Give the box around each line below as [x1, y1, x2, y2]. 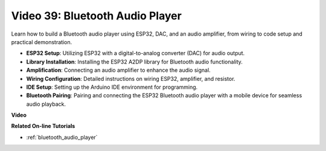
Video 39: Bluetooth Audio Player [11, 9, 182, 22]
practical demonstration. [11, 38, 72, 45]
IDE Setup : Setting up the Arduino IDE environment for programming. [26, 83, 198, 91]
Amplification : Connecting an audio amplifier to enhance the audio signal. [26, 66, 211, 74]
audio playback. [26, 100, 66, 108]
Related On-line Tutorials [11, 123, 75, 130]
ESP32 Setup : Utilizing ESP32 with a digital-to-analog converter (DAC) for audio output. [26, 50, 245, 57]
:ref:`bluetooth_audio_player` [26, 133, 98, 141]
